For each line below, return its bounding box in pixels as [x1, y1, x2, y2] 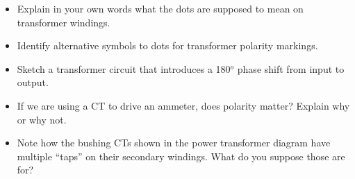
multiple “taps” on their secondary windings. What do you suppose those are [17, 148, 345, 163]
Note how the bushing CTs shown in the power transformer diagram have [17, 135, 331, 150]
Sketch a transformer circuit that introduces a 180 [17, 61, 231, 76]
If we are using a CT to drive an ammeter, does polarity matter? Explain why [17, 98, 350, 112]
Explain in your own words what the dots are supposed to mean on [17, 1, 304, 15]
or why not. [17, 112, 67, 126]
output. [17, 75, 49, 89]
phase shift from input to [237, 61, 345, 76]
